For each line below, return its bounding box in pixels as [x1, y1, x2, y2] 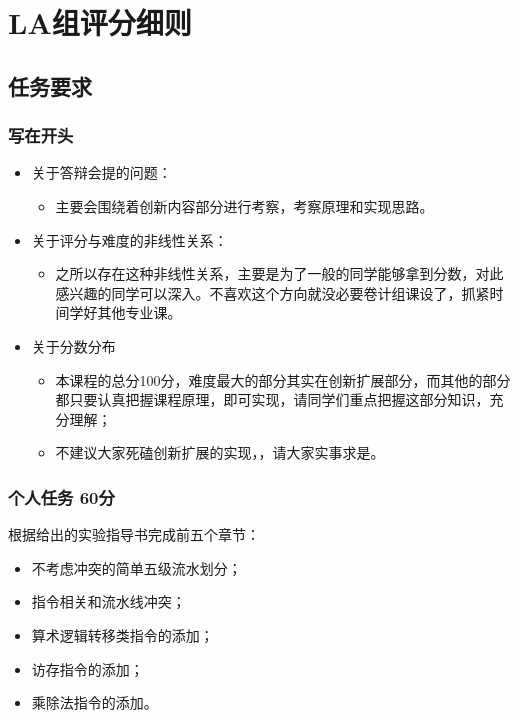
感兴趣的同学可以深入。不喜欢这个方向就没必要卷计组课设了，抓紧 [55, 282, 490, 303]
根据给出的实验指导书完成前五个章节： [8, 524, 260, 545]
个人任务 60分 [8, 484, 115, 509]
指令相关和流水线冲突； [31, 591, 186, 612]
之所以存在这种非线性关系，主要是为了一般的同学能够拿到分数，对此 [55, 263, 504, 284]
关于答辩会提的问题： [31, 162, 172, 183]
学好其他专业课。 [69, 302, 182, 323]
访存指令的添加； [31, 658, 144, 679]
